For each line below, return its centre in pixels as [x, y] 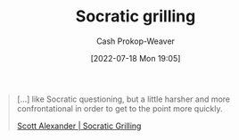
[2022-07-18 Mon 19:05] [136, 58]
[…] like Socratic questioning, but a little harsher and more [124, 99]
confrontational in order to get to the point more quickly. [120, 108]
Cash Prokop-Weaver [136, 41]
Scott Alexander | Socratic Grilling [79, 126]
